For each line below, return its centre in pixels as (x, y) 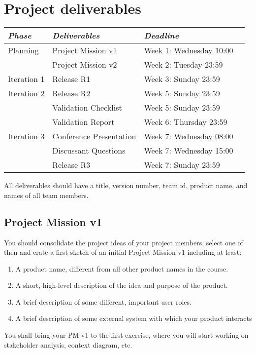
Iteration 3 (26, 136)
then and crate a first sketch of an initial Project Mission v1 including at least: (123, 252)
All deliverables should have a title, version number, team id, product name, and (126, 185)
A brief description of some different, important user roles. (103, 301)
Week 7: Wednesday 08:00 (189, 136)
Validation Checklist (87, 108)
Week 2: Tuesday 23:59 (183, 65)
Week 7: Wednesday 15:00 (189, 151)
